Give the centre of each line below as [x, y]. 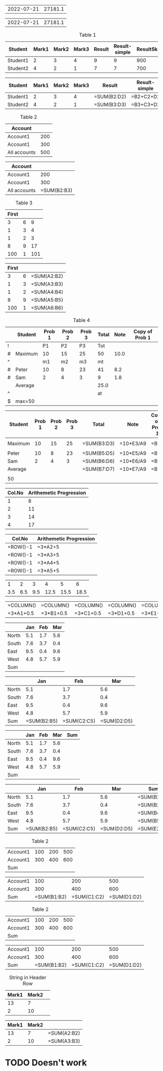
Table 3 [24, 203]
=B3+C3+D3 [146, 104]
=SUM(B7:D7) [98, 469]
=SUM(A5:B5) [47, 300]
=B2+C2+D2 [146, 97]
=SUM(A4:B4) [47, 292]
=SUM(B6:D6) [98, 461]
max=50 [25, 401]
